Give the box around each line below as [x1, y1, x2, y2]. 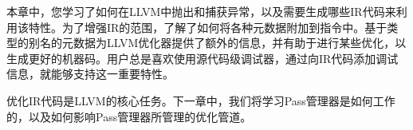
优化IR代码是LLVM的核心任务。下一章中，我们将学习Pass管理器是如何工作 [6, 92, 395, 108]
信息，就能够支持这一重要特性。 [6, 65, 174, 82]
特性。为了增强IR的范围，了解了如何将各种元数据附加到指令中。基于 [28, 18, 387, 35]
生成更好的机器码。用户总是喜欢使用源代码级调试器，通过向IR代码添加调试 [6, 49, 399, 66]
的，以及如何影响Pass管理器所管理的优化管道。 [6, 108, 252, 124]
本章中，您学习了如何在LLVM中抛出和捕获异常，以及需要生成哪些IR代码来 [6, 3, 396, 19]
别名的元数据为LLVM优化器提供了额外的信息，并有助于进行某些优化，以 [28, 34, 407, 51]
